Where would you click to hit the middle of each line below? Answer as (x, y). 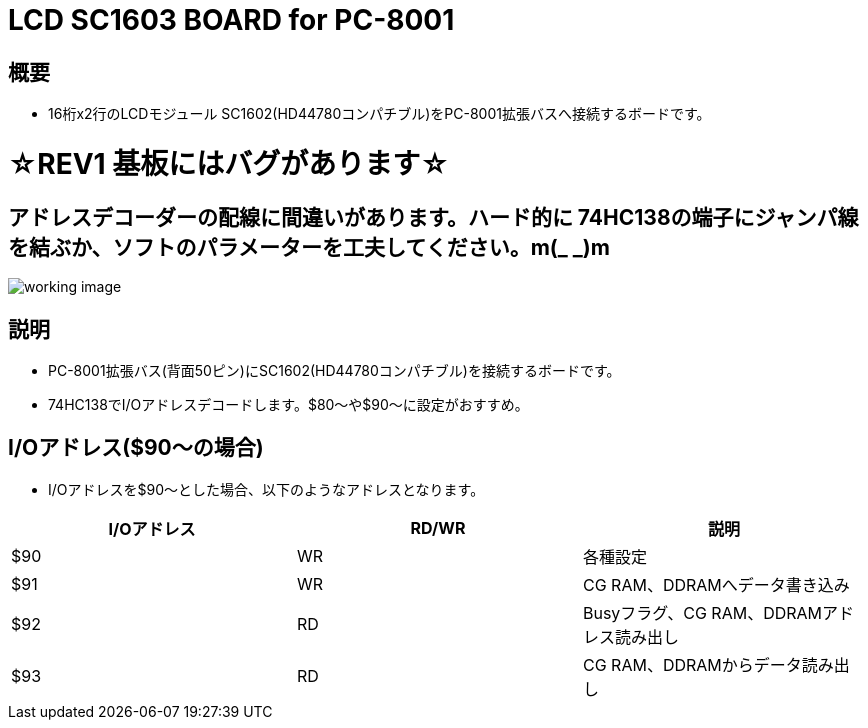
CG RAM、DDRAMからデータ (692, 664)
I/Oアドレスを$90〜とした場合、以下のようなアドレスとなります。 (266, 489)
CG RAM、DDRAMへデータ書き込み (716, 584)
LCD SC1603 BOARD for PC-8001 (231, 20)
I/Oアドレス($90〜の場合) (136, 448)
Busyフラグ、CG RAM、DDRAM (702, 612)
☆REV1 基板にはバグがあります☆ (229, 163)
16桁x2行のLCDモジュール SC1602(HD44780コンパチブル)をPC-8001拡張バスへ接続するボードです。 (379, 114)
